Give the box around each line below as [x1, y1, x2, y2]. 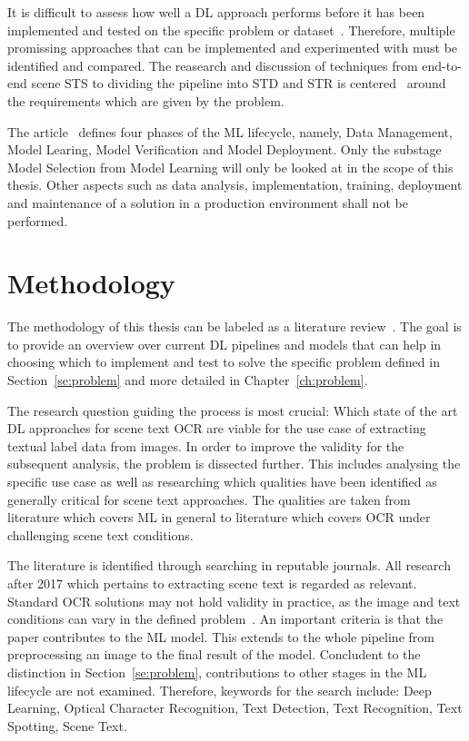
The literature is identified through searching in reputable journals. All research [7, 556, 451, 575]
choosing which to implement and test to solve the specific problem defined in [7, 352, 440, 371]
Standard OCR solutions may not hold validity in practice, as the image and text [7, 591, 461, 610]
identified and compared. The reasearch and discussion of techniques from [7, 55, 418, 74]
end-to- [422, 55, 462, 74]
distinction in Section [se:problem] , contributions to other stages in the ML [7, 662, 427, 681]
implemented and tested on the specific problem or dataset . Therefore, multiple [7, 20, 455, 39]
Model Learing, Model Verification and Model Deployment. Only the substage [7, 140, 442, 159]
